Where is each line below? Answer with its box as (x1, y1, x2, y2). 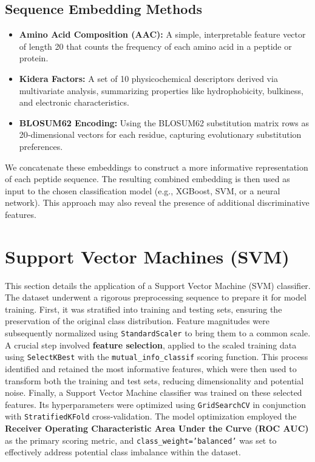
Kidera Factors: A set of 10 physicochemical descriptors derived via (19, 72, 278, 84)
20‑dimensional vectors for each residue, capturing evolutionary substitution (19, 128, 302, 141)
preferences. (19, 140, 63, 152)
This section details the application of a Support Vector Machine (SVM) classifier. (5, 279, 311, 291)
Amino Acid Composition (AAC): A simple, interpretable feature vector (19, 28, 306, 41)
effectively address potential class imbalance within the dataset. (5, 446, 241, 458)
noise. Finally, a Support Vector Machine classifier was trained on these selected (5, 386, 302, 399)
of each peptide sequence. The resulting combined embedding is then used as (5, 172, 290, 185)
